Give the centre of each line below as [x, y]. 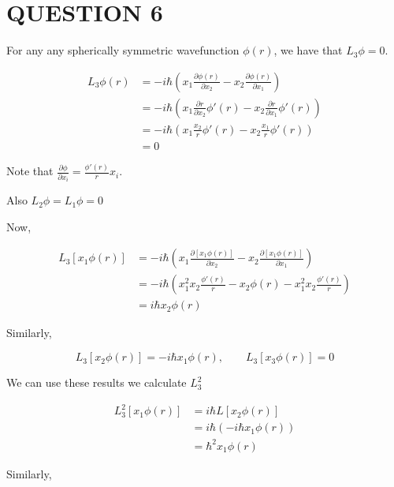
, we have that [308, 50]
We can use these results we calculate [97, 382]
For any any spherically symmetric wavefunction [123, 50]
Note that [30, 171]
